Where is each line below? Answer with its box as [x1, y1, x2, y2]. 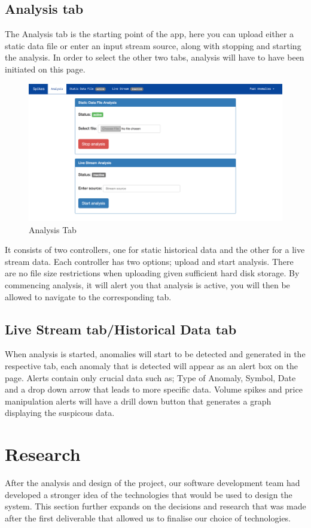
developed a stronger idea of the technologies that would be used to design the [5, 488, 292, 500]
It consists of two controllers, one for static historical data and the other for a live [5, 243, 305, 256]
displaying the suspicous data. [5, 406, 115, 419]
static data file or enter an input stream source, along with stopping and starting [5, 39, 301, 52]
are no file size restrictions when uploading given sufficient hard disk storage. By [5, 267, 300, 279]
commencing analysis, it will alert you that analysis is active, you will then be [5, 278, 290, 291]
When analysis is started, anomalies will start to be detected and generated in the [5, 348, 306, 360]
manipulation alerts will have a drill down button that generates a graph [5, 394, 272, 407]
